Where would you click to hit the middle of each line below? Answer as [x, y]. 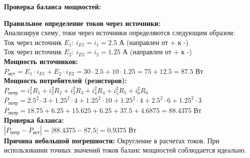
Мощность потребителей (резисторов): [65, 80]
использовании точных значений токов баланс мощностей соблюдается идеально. [125, 150]
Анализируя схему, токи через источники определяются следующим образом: [120, 33]
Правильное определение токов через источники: [82, 23]
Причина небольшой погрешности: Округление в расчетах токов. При [112, 140]
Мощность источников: [41, 61]
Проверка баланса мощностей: [52, 6]
